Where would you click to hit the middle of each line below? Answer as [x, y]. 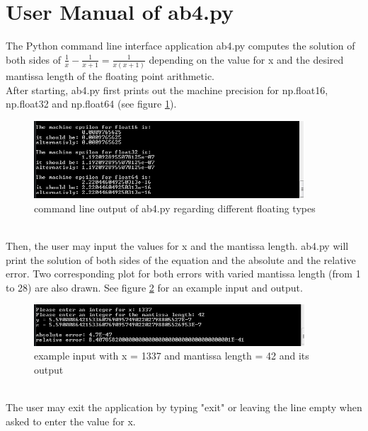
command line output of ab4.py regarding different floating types [175, 208]
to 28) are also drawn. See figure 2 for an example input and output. [154, 287]
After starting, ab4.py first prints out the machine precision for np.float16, [167, 90]
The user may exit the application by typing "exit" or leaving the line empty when [184, 407]
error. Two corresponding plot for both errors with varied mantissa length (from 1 [183, 274]
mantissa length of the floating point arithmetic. [110, 76]
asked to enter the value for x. [71, 421]
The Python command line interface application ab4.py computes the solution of [180, 46]
